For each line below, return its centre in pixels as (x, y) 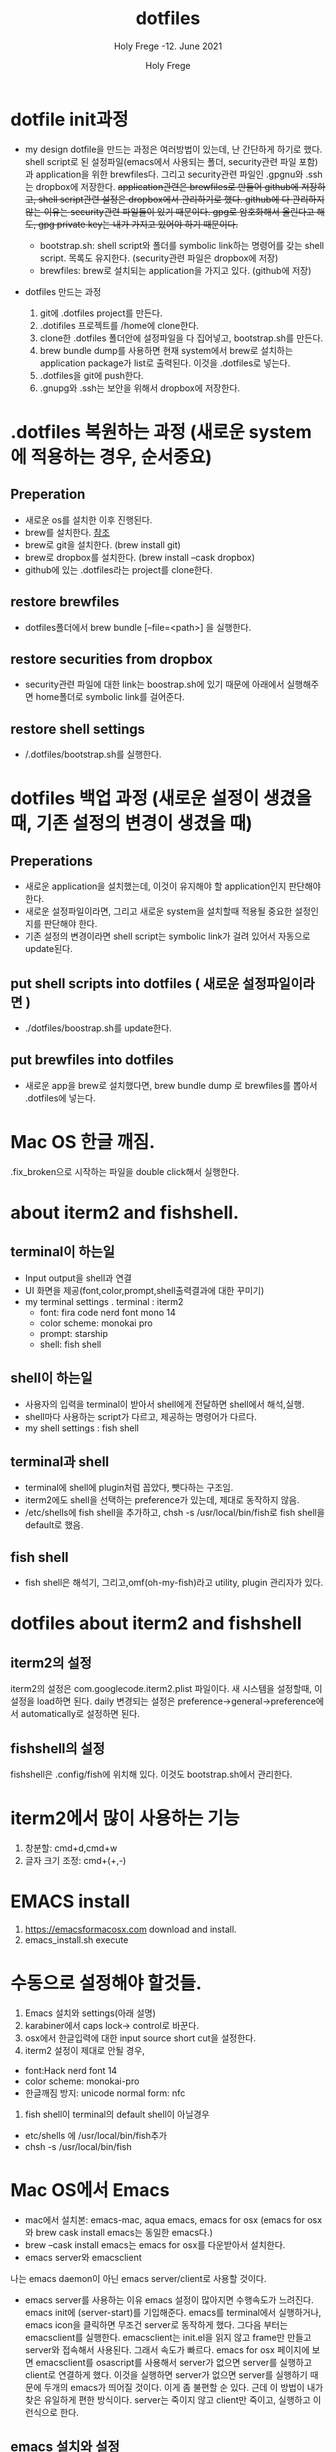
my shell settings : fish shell (82, 1428)
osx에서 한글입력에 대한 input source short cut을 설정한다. (140, 2038)
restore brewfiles (65, 602)
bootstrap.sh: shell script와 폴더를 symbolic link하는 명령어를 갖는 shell (182, 245)
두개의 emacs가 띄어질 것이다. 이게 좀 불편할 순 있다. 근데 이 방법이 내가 (183, 2387)
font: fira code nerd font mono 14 (108, 1312)
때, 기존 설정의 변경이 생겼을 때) (131, 823)
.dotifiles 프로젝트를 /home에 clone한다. (119, 325)
